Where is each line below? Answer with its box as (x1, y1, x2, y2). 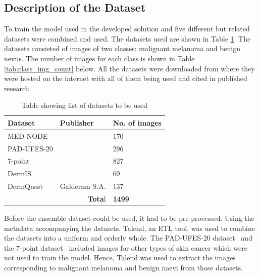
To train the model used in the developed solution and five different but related (4, 23, 250, 34)
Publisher (60, 117, 94, 128)
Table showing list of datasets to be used (21, 100, 148, 110)
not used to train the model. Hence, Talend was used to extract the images (4, 252, 236, 263)
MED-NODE (8, 130, 48, 141)
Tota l (87, 193, 106, 204)
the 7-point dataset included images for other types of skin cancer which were (4, 242, 247, 253)
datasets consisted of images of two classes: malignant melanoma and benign (4, 43, 241, 54)
